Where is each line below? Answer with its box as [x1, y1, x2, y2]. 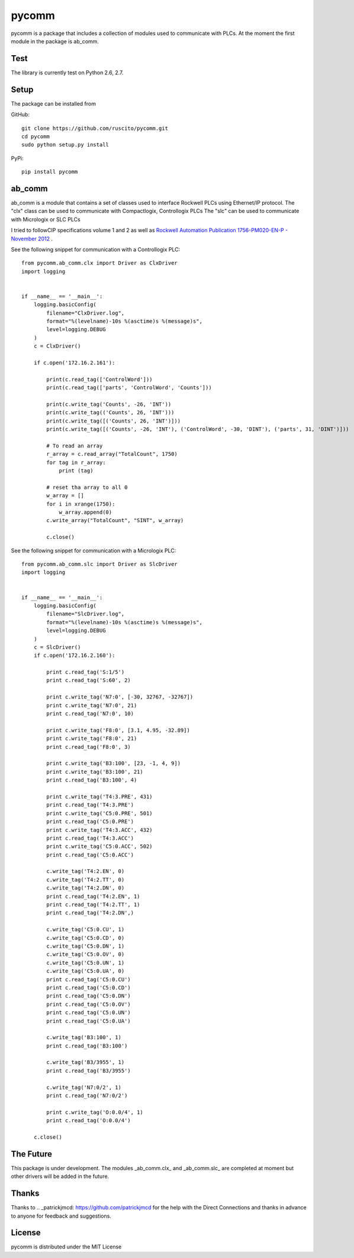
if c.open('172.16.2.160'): [33, 652, 115, 659]
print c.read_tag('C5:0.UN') [46, 1009, 131, 1016]
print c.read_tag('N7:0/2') [46, 1092, 128, 1099]
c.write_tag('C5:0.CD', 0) [46, 935, 125, 941]
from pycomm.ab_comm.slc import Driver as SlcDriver [21, 561, 178, 568]
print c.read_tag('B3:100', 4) [46, 777, 137, 783]
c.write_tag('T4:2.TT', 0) [46, 876, 125, 883]
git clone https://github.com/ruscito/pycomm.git [21, 125, 169, 132]
